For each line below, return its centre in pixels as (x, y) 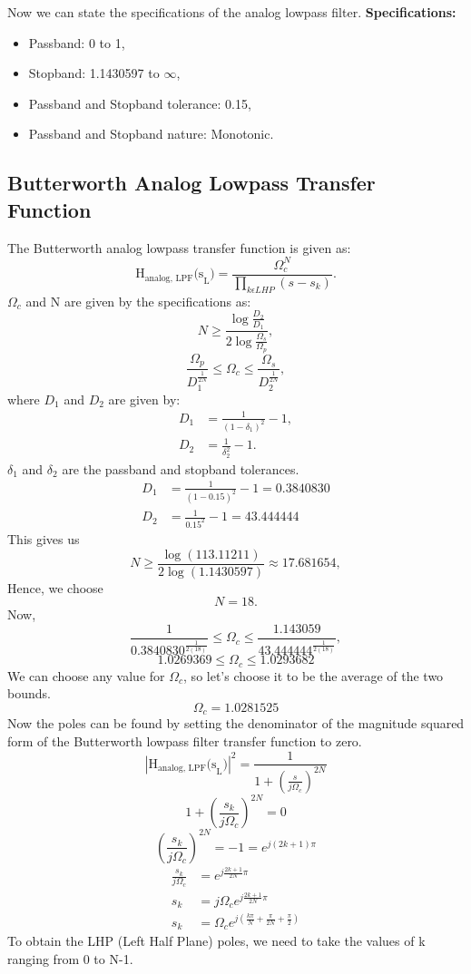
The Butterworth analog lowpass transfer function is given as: (179, 247)
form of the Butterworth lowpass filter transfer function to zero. (185, 740)
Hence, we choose (55, 587)
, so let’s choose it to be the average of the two (314, 675)
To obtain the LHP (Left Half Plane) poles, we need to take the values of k (216, 941)
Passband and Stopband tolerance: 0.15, (140, 103)
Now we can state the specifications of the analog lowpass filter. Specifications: (232, 12)
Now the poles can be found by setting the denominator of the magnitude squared (236, 723)
